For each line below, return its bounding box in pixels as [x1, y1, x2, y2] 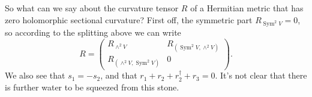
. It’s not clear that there [215, 69, 307, 82]
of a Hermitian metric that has [190, 2, 304, 14]
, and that [100, 69, 137, 82]
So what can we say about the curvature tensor [5, 2, 179, 14]
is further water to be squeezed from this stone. [5, 81, 179, 93]
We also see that [5, 69, 65, 82]
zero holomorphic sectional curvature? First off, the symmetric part [5, 13, 253, 26]
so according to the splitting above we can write [5, 26, 181, 39]
